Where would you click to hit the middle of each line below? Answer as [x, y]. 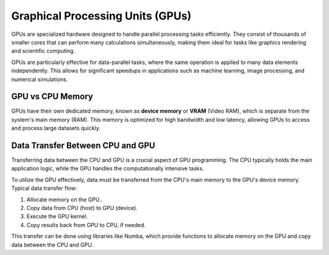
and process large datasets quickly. [56, 128]
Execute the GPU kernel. [57, 217]
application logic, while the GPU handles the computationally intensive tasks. [108, 169]
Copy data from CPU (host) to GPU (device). [82, 208]
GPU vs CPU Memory [52, 96]
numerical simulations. [40, 79]
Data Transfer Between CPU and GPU [83, 145]
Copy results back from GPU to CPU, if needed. [86, 225]
